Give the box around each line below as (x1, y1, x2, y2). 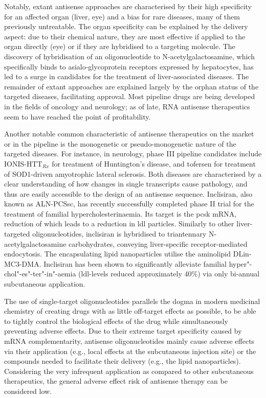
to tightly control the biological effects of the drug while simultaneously (4, 315, 228, 326)
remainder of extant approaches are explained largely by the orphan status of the (4, 81, 259, 91)
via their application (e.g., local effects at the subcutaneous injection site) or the (4, 345, 256, 356)
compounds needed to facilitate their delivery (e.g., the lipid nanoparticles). (4, 356, 241, 366)
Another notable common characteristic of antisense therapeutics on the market (4, 128, 254, 139)
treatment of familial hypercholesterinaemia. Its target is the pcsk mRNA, (4, 208, 237, 219)
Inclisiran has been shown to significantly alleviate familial (43, 258, 227, 269)
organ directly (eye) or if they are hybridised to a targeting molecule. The (4, 41, 235, 52)
